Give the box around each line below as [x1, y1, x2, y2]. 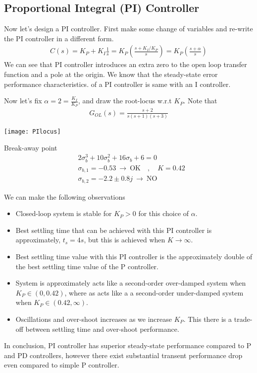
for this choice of [138, 208, 189, 219]
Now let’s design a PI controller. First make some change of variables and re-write [4, 23, 253, 34]
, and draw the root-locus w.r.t [78, 95, 172, 106]
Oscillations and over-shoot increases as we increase [15, 313, 172, 324]
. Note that [183, 95, 217, 106]
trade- [234, 313, 253, 324]
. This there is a [183, 313, 232, 324]
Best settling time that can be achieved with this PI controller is [15, 224, 212, 235]
